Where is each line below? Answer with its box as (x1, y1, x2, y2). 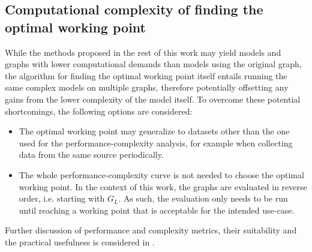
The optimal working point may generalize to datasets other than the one (19, 125, 290, 137)
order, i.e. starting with (19, 192, 105, 205)
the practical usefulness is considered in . (5, 235, 155, 248)
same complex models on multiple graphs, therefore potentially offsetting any (5, 81, 289, 94)
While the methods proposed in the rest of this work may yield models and (5, 46, 281, 58)
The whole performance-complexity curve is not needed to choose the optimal (19, 168, 304, 181)
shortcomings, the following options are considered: (5, 104, 193, 117)
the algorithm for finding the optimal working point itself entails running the (5, 69, 287, 82)
